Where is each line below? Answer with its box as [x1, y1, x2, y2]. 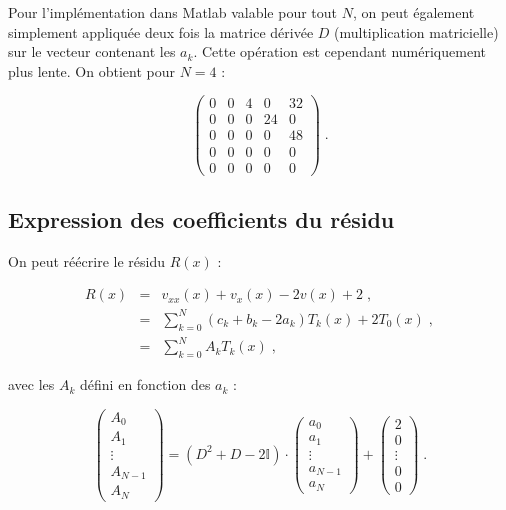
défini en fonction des [80, 374, 211, 395]
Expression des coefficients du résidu [8, 203, 395, 234]
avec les [8, 374, 55, 395]
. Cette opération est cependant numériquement [193, 41, 486, 62]
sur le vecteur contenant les [8, 41, 176, 62]
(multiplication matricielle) [334, 21, 499, 42]
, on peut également [352, 2, 475, 22]
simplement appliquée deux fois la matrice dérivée [8, 21, 314, 42]
